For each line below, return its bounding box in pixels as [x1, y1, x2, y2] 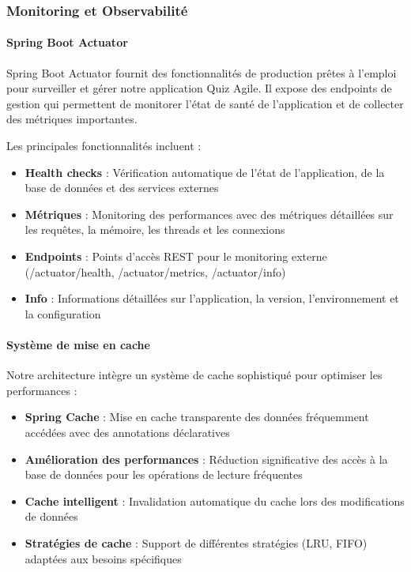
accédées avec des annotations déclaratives [25, 423, 230, 440]
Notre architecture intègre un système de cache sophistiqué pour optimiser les [6, 367, 383, 383]
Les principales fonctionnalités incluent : [6, 137, 202, 154]
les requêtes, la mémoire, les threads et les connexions [25, 221, 285, 238]
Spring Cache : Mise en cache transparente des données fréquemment [25, 408, 369, 425]
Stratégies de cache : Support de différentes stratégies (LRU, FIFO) [25, 534, 368, 551]
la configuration [25, 305, 101, 322]
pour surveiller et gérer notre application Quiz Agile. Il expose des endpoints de [6, 80, 392, 96]
